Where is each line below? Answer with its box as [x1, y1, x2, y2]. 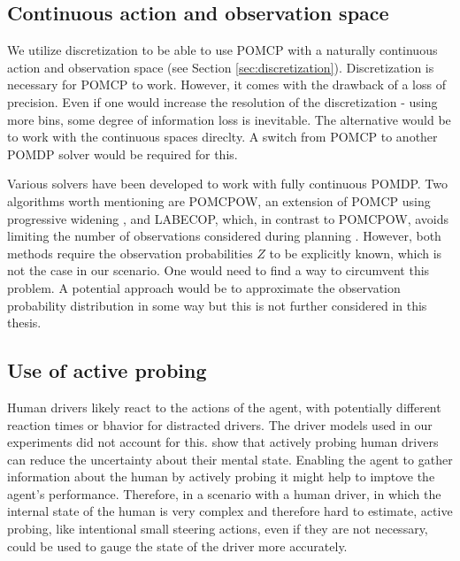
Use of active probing [7, 357, 207, 384]
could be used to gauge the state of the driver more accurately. [7, 536, 348, 555]
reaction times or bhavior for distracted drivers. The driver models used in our [7, 415, 433, 434]
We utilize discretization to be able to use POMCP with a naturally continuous [7, 41, 438, 59]
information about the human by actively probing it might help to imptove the [7, 467, 435, 486]
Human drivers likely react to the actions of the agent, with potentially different [7, 397, 441, 416]
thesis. [7, 313, 42, 332]
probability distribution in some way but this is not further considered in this [7, 296, 427, 314]
